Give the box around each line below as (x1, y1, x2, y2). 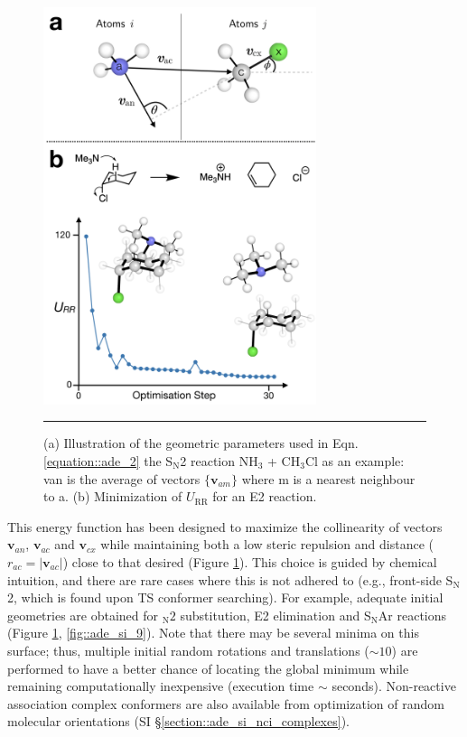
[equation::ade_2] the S (43, 451, 173, 470)
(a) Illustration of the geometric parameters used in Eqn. (43, 434, 359, 452)
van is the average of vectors (43, 469, 201, 488)
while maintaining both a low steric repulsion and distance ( (100, 535, 434, 554)
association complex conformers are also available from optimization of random (7, 694, 444, 713)
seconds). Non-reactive (332, 676, 456, 695)
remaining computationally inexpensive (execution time (7, 676, 314, 695)
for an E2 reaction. (212, 487, 317, 506)
